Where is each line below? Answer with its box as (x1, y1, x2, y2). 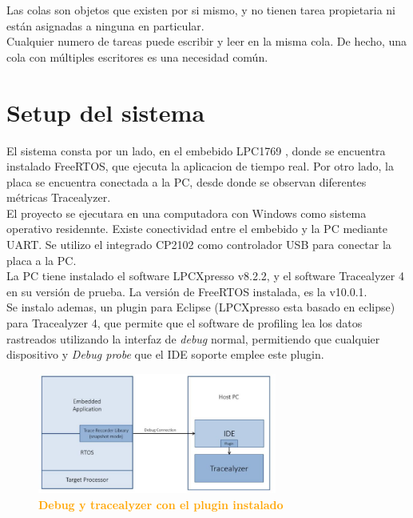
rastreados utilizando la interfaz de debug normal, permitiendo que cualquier (6, 330, 380, 347)
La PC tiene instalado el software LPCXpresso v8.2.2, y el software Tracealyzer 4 (6, 267, 404, 284)
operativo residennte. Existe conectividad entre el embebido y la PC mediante (6, 220, 388, 237)
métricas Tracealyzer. (6, 189, 111, 206)
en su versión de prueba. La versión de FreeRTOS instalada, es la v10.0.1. (6, 283, 367, 299)
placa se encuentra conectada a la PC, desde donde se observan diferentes (6, 173, 367, 190)
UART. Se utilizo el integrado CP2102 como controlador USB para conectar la (6, 236, 391, 253)
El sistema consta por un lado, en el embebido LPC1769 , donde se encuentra (6, 142, 386, 159)
